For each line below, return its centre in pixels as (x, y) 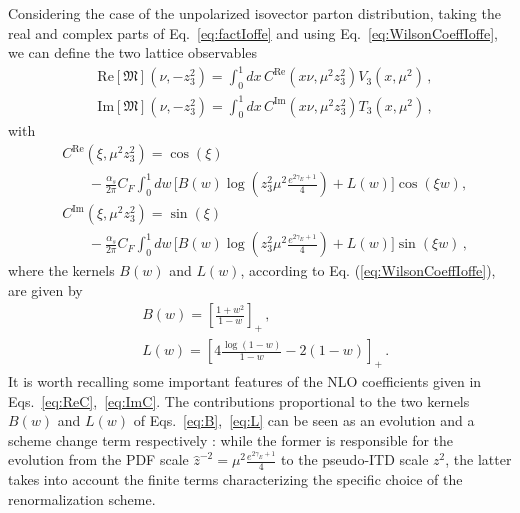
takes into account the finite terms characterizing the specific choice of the (235, 479)
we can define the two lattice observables (133, 52)
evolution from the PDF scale (98, 459)
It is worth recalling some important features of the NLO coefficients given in (245, 381)
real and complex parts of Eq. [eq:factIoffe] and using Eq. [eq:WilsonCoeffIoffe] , (253, 32)
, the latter (478, 459)
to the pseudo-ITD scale (355, 459)
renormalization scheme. (82, 498)
